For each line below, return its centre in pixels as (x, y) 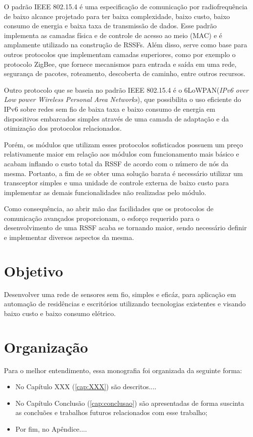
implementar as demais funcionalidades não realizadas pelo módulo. (105, 192)
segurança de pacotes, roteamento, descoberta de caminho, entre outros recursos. (125, 73)
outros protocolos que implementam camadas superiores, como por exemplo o (120, 54)
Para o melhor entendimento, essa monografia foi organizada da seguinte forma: (123, 370)
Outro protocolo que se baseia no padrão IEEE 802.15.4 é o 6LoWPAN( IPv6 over (126, 89)
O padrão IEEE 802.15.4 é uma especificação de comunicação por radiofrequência (126, 6)
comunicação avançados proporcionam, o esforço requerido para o (102, 218)
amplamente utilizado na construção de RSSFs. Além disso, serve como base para (126, 45)
